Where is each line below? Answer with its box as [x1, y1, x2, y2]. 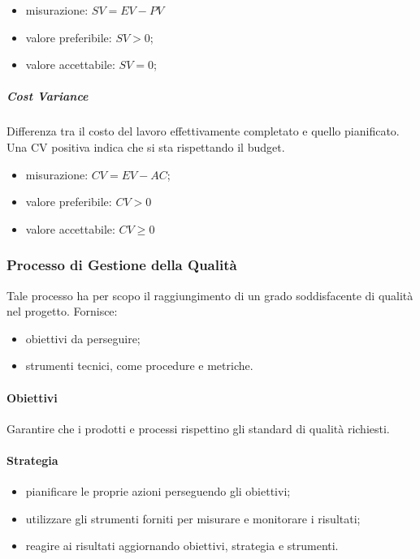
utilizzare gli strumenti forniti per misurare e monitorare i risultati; [25, 510, 361, 527]
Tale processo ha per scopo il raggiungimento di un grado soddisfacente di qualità [6, 286, 414, 303]
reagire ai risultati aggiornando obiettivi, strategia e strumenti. [25, 537, 339, 554]
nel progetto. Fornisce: [6, 303, 118, 320]
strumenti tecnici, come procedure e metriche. [25, 357, 253, 374]
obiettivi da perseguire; [25, 329, 141, 346]
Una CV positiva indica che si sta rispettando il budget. [6, 138, 285, 155]
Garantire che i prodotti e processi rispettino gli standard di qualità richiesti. [6, 419, 390, 436]
